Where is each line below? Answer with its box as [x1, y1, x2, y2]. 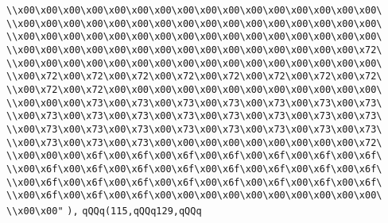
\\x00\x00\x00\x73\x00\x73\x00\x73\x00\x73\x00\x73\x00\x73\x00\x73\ [6, 97, 382, 109]
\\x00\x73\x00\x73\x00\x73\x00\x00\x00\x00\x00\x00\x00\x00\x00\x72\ [6, 136, 382, 148]
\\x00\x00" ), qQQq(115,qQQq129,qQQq [6, 205, 202, 217]
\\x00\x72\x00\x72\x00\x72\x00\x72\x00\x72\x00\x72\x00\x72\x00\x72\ [6, 71, 382, 83]
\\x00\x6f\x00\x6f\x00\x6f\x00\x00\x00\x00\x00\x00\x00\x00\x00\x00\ [6, 190, 382, 202]
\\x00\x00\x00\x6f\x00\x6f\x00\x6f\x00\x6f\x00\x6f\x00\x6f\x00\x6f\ [6, 150, 382, 162]
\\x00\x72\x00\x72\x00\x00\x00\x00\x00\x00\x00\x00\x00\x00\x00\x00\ [6, 83, 382, 95]
